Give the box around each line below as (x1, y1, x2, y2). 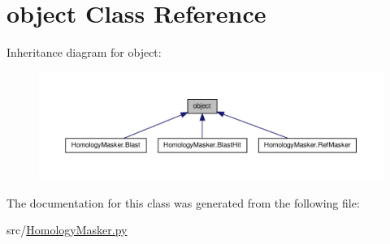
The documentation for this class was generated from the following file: (6, 194, 360, 211)
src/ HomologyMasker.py (6, 221, 128, 238)
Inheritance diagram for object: (6, 44, 162, 61)
